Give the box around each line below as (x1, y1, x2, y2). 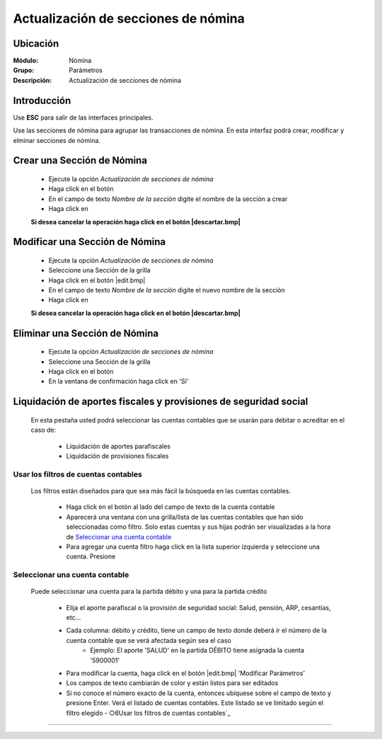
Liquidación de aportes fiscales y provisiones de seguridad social (13, 396, 308, 408)
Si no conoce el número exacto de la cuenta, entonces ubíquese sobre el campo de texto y (66, 689, 332, 697)
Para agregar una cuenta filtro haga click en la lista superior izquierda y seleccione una (66, 542, 320, 551)
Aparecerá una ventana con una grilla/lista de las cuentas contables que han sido (66, 512, 303, 521)
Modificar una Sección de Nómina (13, 236, 166, 248)
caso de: (30, 425, 57, 435)
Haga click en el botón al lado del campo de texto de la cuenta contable (66, 503, 275, 511)
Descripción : (13, 76, 52, 84)
